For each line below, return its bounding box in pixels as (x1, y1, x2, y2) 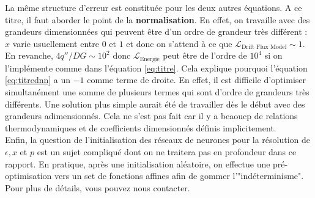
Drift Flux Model (241, 44, 287, 51)
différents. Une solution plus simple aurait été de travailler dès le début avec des (5, 97, 305, 110)
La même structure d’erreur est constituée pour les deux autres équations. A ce (5, 1, 302, 13)
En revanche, (5, 49, 53, 62)
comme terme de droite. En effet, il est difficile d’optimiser (87, 73, 306, 86)
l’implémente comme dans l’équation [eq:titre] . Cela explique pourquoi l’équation (5, 61, 308, 74)
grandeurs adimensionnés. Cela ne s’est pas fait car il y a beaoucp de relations (5, 109, 298, 122)
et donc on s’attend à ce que (126, 37, 232, 50)
